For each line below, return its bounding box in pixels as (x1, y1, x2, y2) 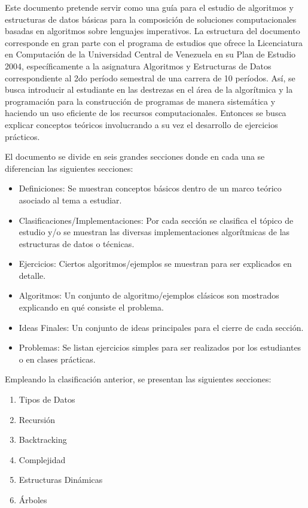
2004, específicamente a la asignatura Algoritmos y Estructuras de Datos (5, 59, 272, 72)
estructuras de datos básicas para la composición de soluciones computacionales (5, 13, 297, 25)
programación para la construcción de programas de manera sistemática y (5, 95, 276, 107)
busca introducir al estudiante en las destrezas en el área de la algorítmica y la (5, 83, 293, 96)
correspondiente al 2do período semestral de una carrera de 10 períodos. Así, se (5, 71, 295, 84)
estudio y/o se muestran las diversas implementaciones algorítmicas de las (19, 226, 290, 238)
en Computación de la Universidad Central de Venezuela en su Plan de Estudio (5, 48, 296, 60)
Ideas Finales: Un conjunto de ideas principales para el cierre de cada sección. (19, 321, 304, 333)
